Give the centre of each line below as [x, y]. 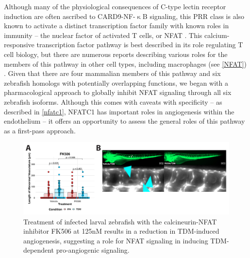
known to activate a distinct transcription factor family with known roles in [117, 26]
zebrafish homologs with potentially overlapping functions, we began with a [116, 83]
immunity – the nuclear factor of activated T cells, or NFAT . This [103, 35]
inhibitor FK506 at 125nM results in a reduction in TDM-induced [121, 231]
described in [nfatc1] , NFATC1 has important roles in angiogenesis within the [119, 111]
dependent [39, 250]
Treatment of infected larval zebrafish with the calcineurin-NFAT [120, 221]
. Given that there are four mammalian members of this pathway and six [112, 73]
